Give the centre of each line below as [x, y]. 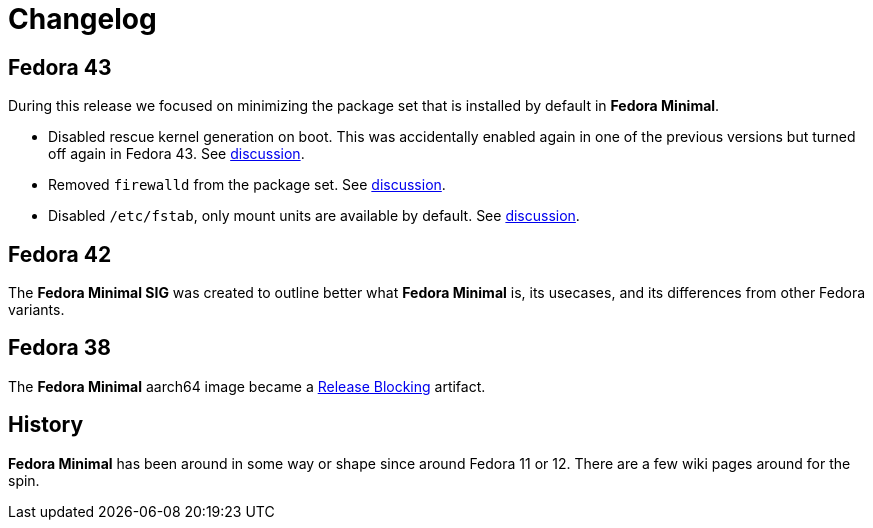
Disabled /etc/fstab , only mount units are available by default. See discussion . [314, 216]
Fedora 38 [60, 348]
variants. [36, 310]
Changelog [82, 19]
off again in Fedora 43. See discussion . [176, 154]
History [46, 425]
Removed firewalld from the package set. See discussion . [247, 185]
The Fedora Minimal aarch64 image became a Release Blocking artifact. [247, 386]
